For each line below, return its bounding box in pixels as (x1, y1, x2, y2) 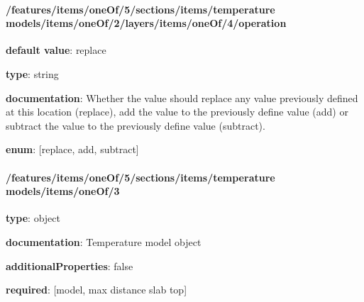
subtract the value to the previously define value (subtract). (6, 118, 265, 133)
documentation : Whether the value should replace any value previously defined (6, 90, 358, 105)
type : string (6, 66, 59, 81)
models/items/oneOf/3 (6, 184, 120, 198)
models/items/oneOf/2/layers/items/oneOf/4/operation (6, 16, 287, 30)
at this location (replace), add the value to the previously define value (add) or (6, 104, 348, 119)
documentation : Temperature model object (6, 234, 202, 249)
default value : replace (6, 43, 106, 57)
